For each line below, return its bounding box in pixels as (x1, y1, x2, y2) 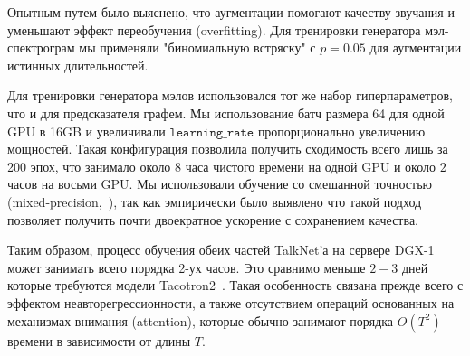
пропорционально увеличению (257, 121, 426, 140)
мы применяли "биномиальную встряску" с (79, 38, 316, 57)
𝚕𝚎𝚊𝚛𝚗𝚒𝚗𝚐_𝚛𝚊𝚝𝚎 (169, 126, 254, 139)
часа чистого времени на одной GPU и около (185, 156, 436, 175)
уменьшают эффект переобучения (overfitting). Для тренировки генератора (7, 20, 421, 39)
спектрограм (7, 38, 75, 57)
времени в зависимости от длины (7, 331, 191, 350)
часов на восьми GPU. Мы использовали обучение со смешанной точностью (7, 174, 433, 193)
